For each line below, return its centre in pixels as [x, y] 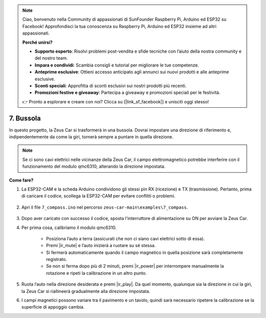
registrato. [57, 259]
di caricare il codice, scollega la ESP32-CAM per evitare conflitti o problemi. [99, 196]
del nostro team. [51, 58]
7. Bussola [25, 118]
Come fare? [21, 180]
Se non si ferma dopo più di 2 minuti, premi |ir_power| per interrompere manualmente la [135, 266]
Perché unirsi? [37, 42]
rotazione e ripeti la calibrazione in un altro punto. [97, 273]
